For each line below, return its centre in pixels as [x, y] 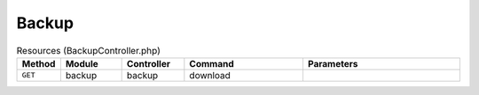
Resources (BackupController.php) [89, 50]
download [210, 75]
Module [82, 63]
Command [212, 63]
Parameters [333, 63]
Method [39, 63]
